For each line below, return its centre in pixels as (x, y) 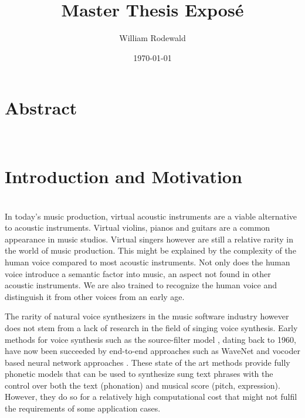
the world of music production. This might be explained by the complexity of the (150, 250)
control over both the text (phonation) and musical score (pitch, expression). (143, 385)
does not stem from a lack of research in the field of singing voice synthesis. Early (151, 327)
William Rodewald (152, 38)
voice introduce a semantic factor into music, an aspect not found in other (138, 273)
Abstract (41, 108)
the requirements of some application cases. (83, 408)
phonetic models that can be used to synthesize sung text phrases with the (139, 374)
